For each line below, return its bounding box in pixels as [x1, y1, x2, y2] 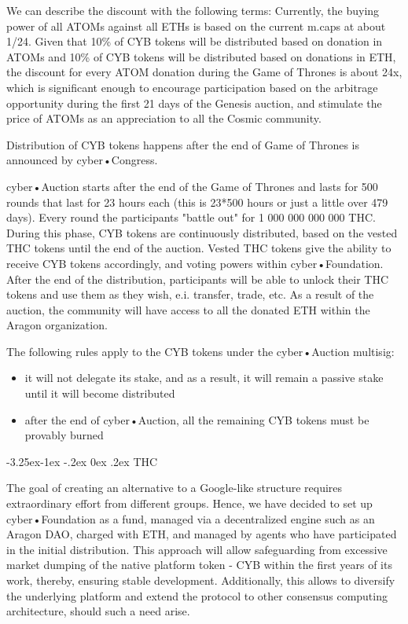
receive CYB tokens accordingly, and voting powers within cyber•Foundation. [6, 255, 384, 271]
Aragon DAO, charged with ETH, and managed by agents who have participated [6, 526, 397, 542]
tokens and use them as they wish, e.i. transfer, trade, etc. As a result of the [6, 286, 374, 303]
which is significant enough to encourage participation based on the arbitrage [6, 79, 378, 95]
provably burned [24, 427, 104, 443]
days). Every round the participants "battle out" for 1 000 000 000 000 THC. [6, 209, 376, 226]
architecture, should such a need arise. [6, 603, 190, 619]
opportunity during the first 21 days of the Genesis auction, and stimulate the [6, 94, 382, 111]
